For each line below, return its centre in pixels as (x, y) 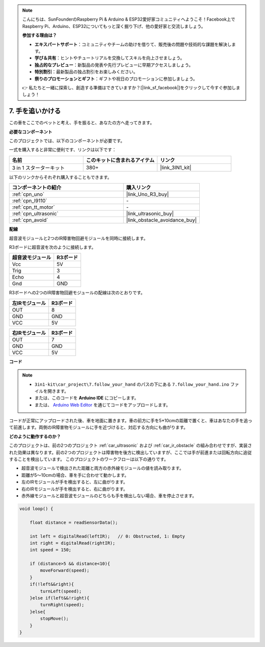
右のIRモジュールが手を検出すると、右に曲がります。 (74, 489)
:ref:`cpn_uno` (28, 194)
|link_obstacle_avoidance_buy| (161, 220)
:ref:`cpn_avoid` (30, 220)
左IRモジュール (29, 303)
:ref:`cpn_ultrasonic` (35, 214)
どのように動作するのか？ (35, 436)
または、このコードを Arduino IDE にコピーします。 (87, 398)
